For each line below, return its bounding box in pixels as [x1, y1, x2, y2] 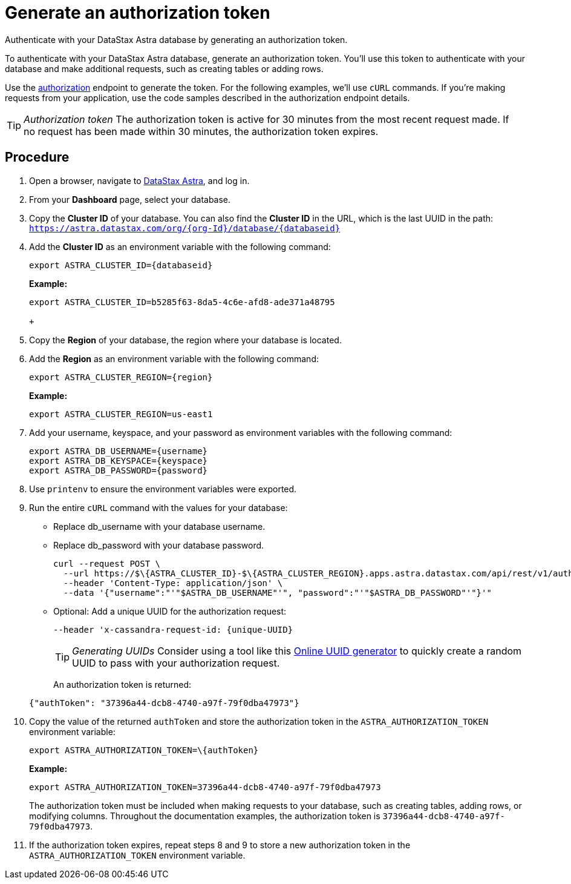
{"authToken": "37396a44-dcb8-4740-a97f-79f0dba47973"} [29, 698, 299, 708]
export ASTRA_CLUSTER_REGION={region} [29, 372, 213, 382]
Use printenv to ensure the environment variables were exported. [29, 483, 297, 494]
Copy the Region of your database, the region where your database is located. [29, 334, 342, 345]
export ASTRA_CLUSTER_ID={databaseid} [29, 260, 213, 270]
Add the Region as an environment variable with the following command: [29, 353, 319, 364]
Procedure [5, 150, 70, 165]
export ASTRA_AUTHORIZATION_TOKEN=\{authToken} [29, 745, 259, 755]
